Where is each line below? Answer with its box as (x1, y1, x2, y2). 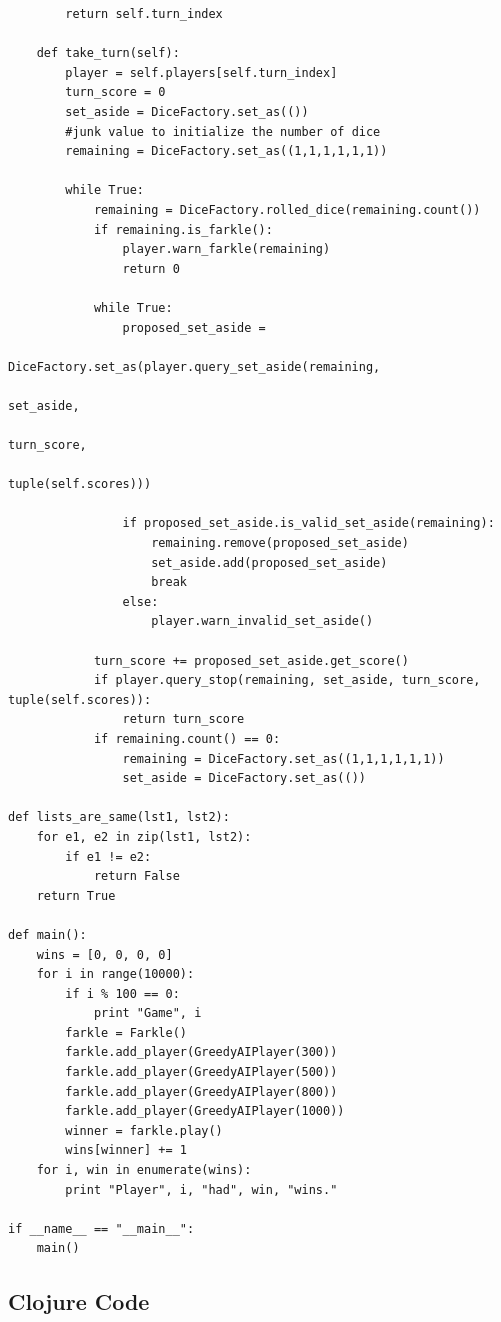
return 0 (122, 261, 180, 276)
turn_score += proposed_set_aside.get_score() (93, 653, 409, 668)
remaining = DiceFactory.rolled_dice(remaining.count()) (93, 202, 481, 217)
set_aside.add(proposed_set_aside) (151, 555, 388, 570)
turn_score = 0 (65, 85, 166, 100)
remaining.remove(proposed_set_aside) (151, 536, 409, 551)
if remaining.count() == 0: (93, 731, 281, 746)
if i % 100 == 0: (65, 986, 180, 1001)
